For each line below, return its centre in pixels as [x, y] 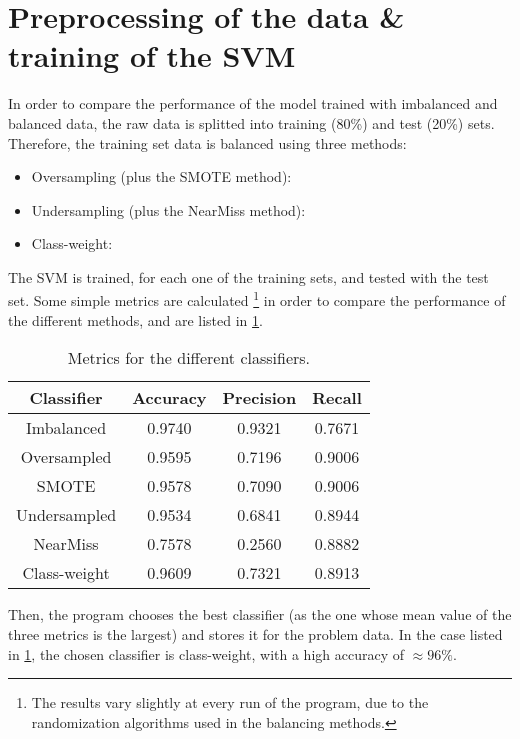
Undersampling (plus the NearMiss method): [168, 209]
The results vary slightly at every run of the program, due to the [230, 702]
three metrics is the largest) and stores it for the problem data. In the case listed [255, 633]
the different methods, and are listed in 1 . [135, 319]
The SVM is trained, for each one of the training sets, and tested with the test [248, 276]
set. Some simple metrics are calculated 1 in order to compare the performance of [257, 299]
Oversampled [66, 457]
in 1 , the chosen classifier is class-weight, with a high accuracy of [206, 653]
